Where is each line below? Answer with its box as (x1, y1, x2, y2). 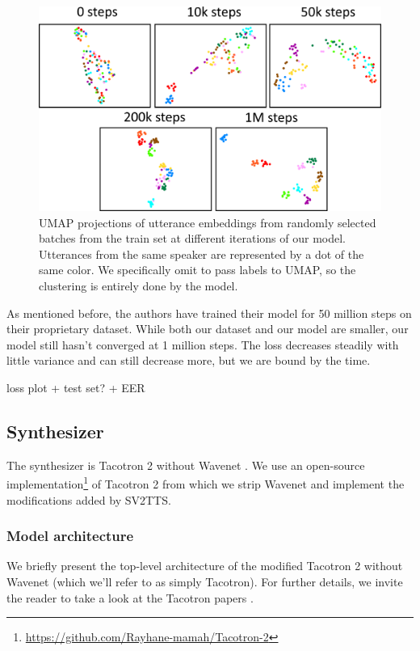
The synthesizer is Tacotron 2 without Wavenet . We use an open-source (6, 456, 365, 473)
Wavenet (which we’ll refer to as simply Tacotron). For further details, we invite (6, 573, 403, 590)
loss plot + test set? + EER (6, 378, 145, 395)
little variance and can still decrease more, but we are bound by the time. (6, 352, 371, 369)
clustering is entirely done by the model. (39, 277, 238, 294)
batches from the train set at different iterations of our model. (39, 230, 346, 247)
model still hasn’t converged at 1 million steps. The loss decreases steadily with (6, 336, 399, 353)
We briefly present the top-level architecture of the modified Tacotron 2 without (6, 557, 403, 574)
